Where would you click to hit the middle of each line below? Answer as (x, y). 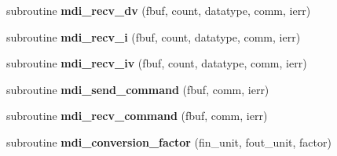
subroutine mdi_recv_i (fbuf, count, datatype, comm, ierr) (154, 36)
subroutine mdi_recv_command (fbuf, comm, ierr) (137, 116)
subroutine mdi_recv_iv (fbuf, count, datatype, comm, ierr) (157, 63)
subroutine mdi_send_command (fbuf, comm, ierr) (138, 89)
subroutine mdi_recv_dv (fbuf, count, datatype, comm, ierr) (159, 10)
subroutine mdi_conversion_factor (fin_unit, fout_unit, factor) (169, 141)
